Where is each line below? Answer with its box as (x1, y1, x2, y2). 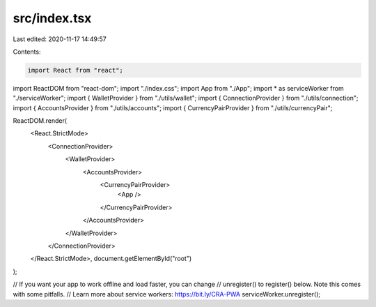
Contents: (13, 47, 41, 56)
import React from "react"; (27, 66, 123, 74)
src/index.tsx (13, 10, 92, 26)
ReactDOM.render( (13, 117, 68, 125)
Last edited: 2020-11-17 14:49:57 (13, 35, 107, 43)
